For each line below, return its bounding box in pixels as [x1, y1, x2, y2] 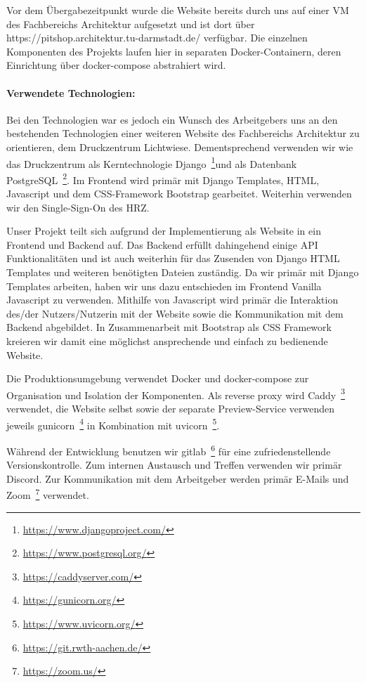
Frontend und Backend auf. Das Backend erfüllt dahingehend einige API [6, 237, 318, 252]
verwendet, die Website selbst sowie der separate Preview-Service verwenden [6, 401, 335, 416]
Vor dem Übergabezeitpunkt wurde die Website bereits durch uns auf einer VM [6, 3, 349, 17]
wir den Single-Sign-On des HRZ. [6, 200, 150, 214]
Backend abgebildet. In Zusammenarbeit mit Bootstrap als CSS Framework [6, 320, 332, 334]
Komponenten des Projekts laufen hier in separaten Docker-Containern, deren [6, 44, 341, 58]
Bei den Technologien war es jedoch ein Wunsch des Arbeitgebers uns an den [6, 112, 338, 126]
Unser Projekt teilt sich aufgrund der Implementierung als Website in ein [6, 223, 321, 238]
